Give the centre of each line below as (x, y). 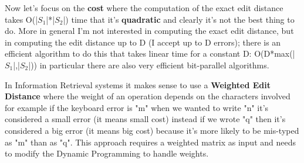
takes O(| (21, 19)
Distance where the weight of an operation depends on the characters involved (148, 96)
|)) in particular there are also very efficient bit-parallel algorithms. (149, 65)
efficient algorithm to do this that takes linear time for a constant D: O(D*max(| (150, 53)
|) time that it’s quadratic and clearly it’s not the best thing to (179, 19)
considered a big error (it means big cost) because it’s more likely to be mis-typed (152, 130)
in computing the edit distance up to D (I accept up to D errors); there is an (143, 42)
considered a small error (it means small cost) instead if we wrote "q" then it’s (145, 119)
